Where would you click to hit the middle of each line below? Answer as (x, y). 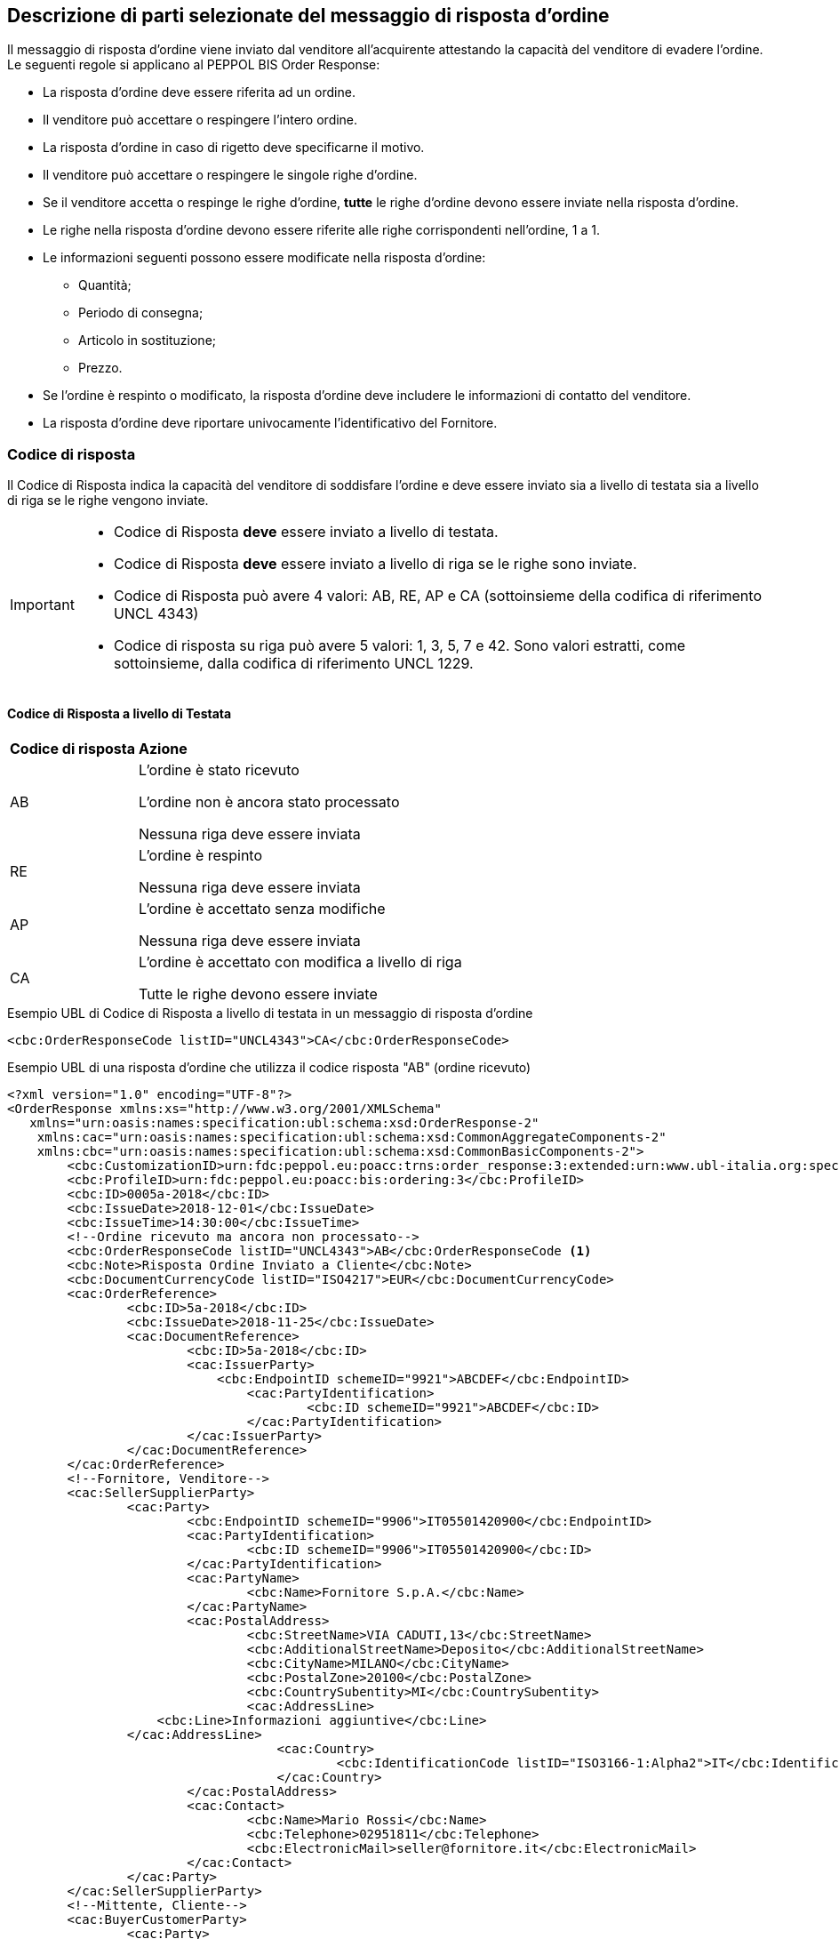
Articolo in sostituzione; (148, 341)
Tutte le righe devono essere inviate (258, 994)
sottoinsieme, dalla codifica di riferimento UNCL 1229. (293, 664)
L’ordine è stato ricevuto (219, 770)
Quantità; (105, 285)
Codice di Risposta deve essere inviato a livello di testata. (306, 532)
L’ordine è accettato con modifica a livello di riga (300, 962)
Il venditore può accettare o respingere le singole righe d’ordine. (230, 175)
